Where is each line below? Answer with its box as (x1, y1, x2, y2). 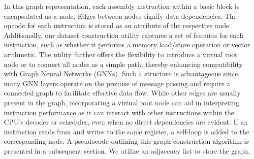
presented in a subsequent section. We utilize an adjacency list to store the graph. (4, 145, 251, 156)
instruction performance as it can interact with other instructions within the (4, 107, 234, 117)
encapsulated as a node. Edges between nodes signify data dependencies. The (4, 10, 237, 21)
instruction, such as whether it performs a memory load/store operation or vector (4, 39, 250, 50)
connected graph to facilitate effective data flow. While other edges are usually (4, 88, 241, 98)
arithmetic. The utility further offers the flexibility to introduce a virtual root (4, 49, 238, 59)
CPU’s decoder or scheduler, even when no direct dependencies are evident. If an (4, 117, 248, 127)
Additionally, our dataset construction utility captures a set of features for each (4, 30, 243, 40)
